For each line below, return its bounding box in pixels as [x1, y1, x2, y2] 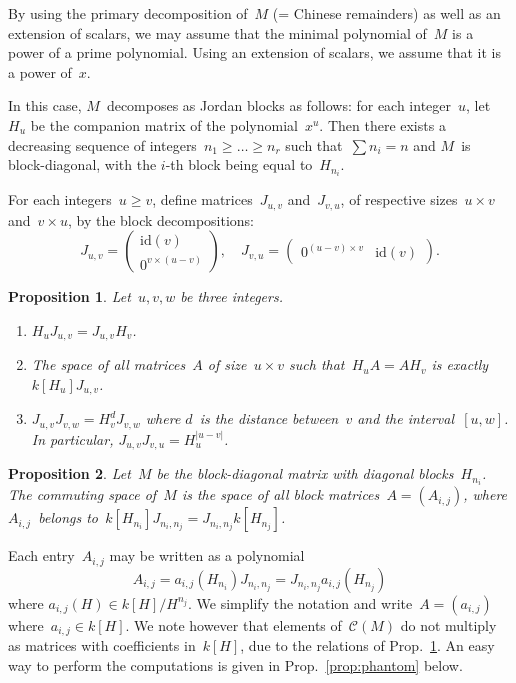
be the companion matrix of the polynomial [30, 114, 298, 135]
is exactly [431, 354, 489, 375]
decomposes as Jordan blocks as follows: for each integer [106, 95, 452, 116]
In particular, [31, 428, 114, 449]
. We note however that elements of [125, 614, 342, 635]
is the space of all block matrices [181, 484, 380, 505]
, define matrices [152, 189, 253, 210]
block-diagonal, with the [8, 154, 157, 175]
